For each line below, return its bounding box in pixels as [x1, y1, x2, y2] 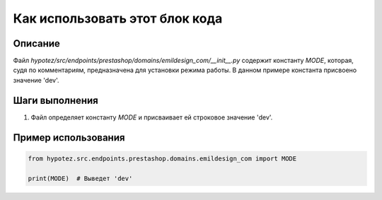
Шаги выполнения [13, 94, 98, 106]
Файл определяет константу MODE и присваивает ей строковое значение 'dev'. [30, 113, 273, 122]
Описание [13, 37, 60, 49]
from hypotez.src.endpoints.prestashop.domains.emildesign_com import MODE [28, 154, 297, 163]
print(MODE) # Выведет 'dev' [28, 174, 133, 182]
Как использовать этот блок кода [13, 11, 223, 26]
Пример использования [13, 131, 125, 143]
